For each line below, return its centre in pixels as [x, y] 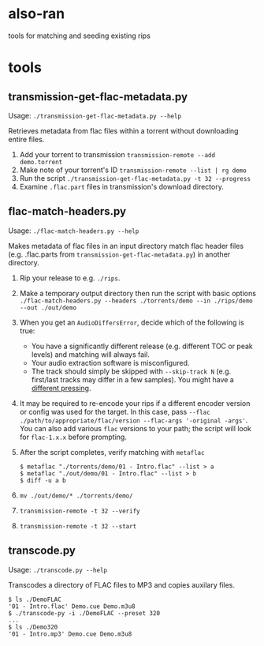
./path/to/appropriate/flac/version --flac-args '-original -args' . [134, 420]
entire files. [26, 139]
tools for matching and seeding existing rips [80, 36]
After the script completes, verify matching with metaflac [112, 452]
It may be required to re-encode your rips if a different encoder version [135, 403]
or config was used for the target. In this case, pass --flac [115, 411]
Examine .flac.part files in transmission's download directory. [122, 186]
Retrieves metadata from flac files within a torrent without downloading [123, 130]
